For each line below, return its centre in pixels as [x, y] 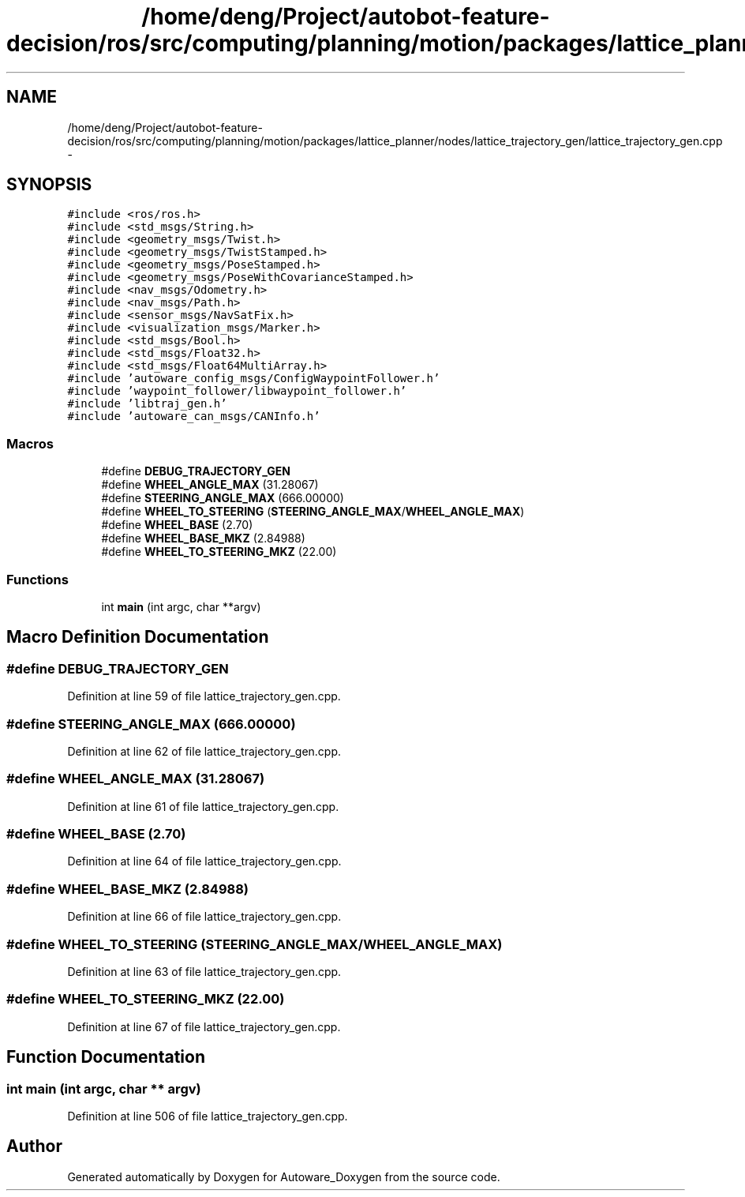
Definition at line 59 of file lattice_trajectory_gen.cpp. [204, 696]
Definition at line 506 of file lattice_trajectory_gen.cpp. [208, 1116]
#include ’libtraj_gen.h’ [147, 404]
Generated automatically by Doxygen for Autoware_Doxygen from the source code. [284, 1176]
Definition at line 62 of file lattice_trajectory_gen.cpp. [204, 751]
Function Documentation [106, 1057]
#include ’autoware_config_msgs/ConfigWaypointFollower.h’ [254, 379]
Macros [30, 443]
